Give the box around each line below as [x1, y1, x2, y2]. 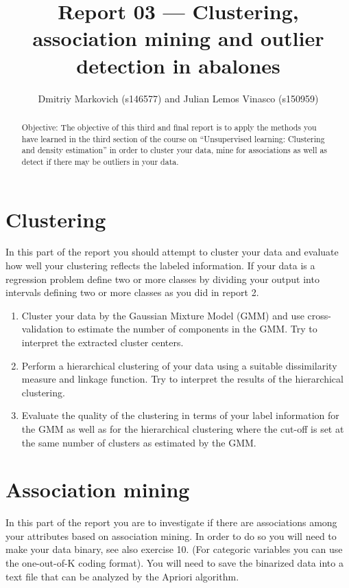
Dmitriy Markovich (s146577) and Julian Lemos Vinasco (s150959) [38, 91, 319, 105]
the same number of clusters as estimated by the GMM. [21, 435, 256, 449]
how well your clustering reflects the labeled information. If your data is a [5, 258, 315, 273]
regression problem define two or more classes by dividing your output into [5, 271, 320, 286]
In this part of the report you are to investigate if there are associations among [5, 515, 337, 530]
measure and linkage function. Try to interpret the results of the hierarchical [21, 372, 344, 386]
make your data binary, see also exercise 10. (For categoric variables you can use [5, 542, 343, 556]
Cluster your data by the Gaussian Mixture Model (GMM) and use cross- [21, 308, 331, 322]
